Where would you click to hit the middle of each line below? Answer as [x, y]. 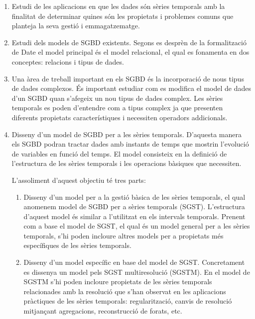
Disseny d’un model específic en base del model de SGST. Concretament [134, 262]
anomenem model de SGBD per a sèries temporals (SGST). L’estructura [134, 206]
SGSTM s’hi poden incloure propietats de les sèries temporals [118, 281]
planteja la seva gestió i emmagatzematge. [76, 26]
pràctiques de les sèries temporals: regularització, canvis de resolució [128, 301]
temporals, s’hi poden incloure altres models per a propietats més [124, 235]
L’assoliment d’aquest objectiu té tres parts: [79, 180]
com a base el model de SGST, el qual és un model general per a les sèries [137, 226]
